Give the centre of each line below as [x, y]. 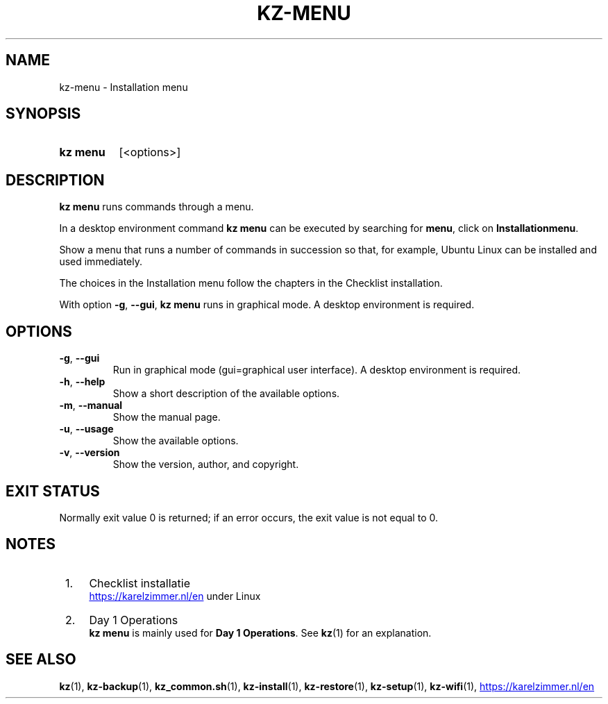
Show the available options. [176, 441]
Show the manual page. [167, 417]
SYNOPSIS [43, 114]
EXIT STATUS [53, 491]
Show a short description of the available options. [226, 394]
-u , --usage [86, 429]
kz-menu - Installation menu [124, 87]
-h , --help [82, 382]
